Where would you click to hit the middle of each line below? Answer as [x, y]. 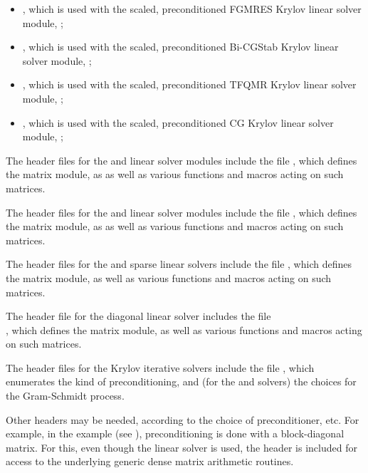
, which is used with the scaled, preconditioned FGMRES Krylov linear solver [192, 9]
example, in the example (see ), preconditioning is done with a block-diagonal [175, 433]
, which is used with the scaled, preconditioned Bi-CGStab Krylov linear [180, 47]
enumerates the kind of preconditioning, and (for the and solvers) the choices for [181, 381]
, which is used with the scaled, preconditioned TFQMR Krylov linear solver [189, 84]
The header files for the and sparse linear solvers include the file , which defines [179, 264]
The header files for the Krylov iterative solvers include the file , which [160, 367]
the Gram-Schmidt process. [65, 396]
